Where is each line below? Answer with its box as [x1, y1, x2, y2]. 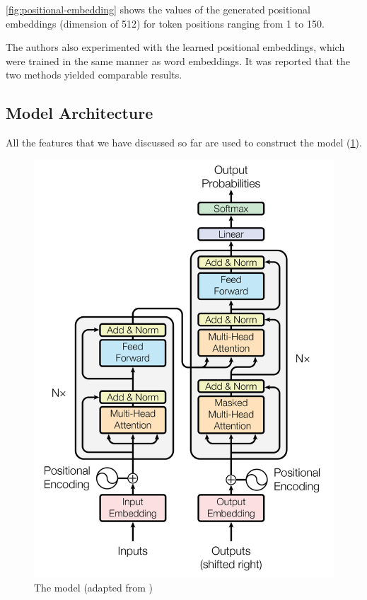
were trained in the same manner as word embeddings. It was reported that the [6, 53, 351, 68]
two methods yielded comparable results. [6, 67, 182, 82]
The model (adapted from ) [34, 580, 153, 595]
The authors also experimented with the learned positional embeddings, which [6, 40, 345, 54]
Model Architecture [6, 102, 153, 124]
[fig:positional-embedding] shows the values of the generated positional [6, 2, 310, 16]
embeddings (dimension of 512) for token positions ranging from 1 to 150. [6, 16, 325, 30]
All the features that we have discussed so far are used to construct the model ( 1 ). [6, 135, 362, 150]
